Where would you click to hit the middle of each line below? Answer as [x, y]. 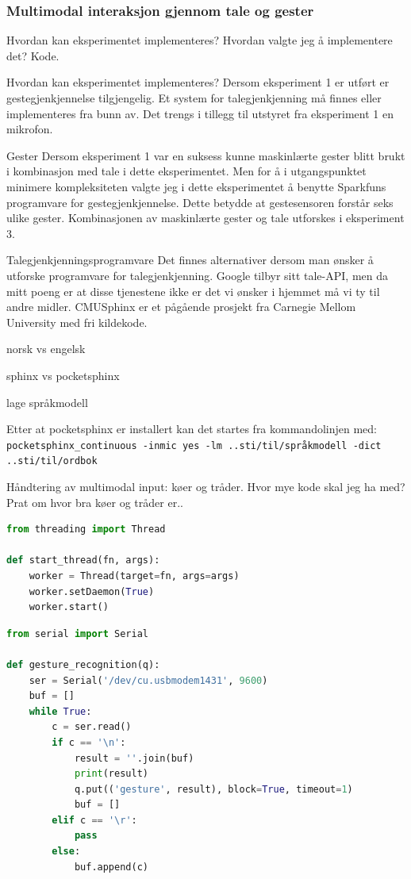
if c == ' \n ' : [89, 742]
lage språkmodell [47, 402]
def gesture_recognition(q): [83, 664]
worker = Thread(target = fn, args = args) [134, 576]
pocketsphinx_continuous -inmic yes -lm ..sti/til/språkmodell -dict [194, 445]
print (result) [111, 774]
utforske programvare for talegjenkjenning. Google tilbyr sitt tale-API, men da [197, 275]
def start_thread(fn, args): [83, 560]
